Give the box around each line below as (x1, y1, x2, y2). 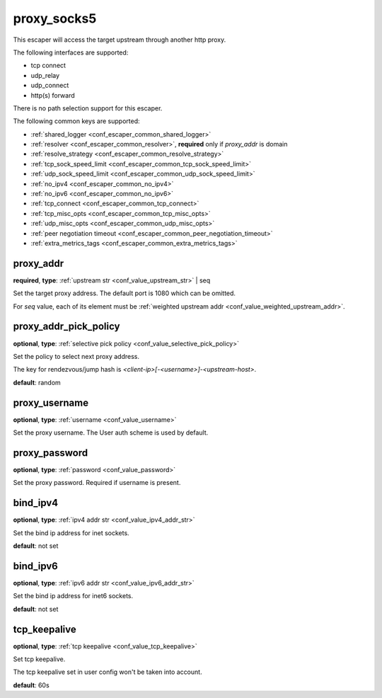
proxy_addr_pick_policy (13, 321, 120, 333)
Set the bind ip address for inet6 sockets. (13, 592, 134, 600)
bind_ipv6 (13, 560, 58, 572)
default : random (13, 378, 62, 387)
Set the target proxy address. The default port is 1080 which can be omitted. (13, 289, 236, 297)
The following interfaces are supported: (13, 48, 129, 57)
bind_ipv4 (13, 497, 59, 509)
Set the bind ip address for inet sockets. (13, 528, 130, 537)
